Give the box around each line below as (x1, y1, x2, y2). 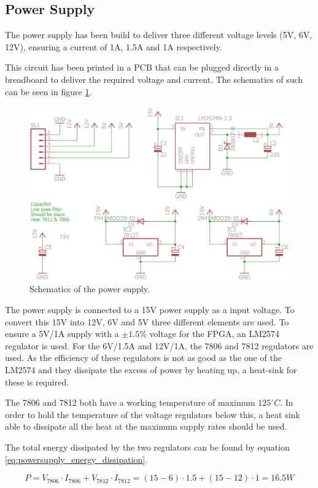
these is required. (5, 375, 69, 388)
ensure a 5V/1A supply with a (5, 327, 119, 340)
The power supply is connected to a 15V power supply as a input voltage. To (5, 303, 295, 316)
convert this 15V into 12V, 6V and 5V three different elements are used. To (5, 315, 289, 328)
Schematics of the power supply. (29, 282, 150, 295)
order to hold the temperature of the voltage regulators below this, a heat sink (5, 408, 300, 420)
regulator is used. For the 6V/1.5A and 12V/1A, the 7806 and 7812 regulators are (5, 339, 314, 352)
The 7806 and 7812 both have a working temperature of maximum (5, 396, 255, 409)
